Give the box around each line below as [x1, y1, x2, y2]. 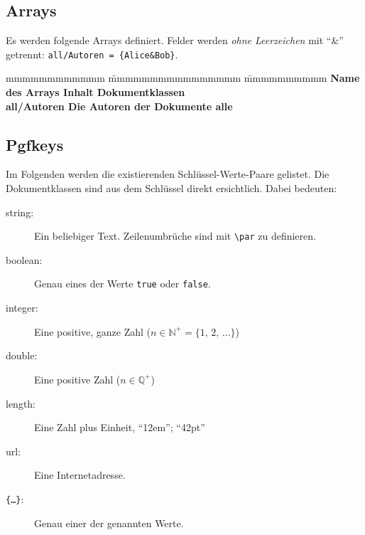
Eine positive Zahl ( [34, 371, 121, 386]
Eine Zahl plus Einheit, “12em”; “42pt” [34, 420, 205, 435]
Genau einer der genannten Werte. [34, 515, 184, 530]
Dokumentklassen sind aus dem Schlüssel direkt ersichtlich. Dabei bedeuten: [6, 181, 337, 196]
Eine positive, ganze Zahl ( [34, 324, 151, 339]
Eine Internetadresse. [34, 467, 126, 482]
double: [6, 348, 38, 363]
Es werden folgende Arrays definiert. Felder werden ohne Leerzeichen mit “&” [6, 33, 344, 48]
